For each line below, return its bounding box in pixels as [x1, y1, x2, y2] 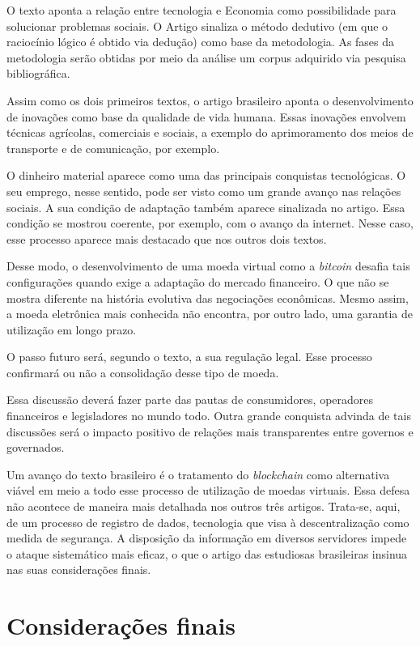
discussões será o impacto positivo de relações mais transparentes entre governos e [6, 423, 414, 440]
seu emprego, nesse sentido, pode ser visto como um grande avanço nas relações [6, 182, 401, 199]
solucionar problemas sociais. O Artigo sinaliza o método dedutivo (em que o [6, 17, 388, 34]
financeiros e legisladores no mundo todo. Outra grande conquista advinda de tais [6, 407, 411, 424]
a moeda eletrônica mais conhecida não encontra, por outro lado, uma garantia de [6, 305, 413, 322]
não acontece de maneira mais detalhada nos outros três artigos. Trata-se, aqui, [6, 498, 401, 515]
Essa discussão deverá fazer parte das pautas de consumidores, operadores [6, 391, 374, 408]
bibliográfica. [6, 65, 70, 82]
